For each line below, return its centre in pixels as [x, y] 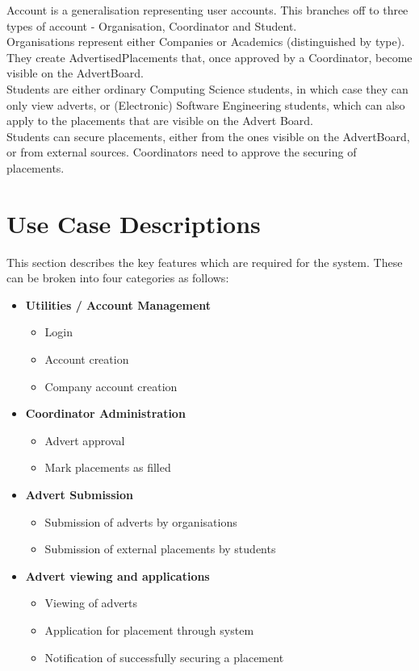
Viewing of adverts [91, 603]
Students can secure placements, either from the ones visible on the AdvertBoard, [208, 136]
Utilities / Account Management [118, 304]
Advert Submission [80, 494]
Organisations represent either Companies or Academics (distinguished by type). [206, 42]
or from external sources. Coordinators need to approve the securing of [182, 152]
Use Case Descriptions [134, 223]
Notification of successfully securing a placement [164, 657]
